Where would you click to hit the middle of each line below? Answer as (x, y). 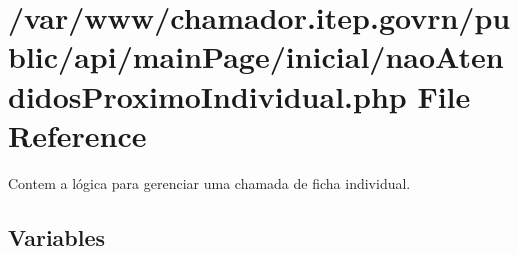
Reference (77, 134)
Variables (57, 236)
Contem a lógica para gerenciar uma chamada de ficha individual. (209, 182)
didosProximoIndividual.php (207, 95)
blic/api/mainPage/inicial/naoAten (256, 56)
